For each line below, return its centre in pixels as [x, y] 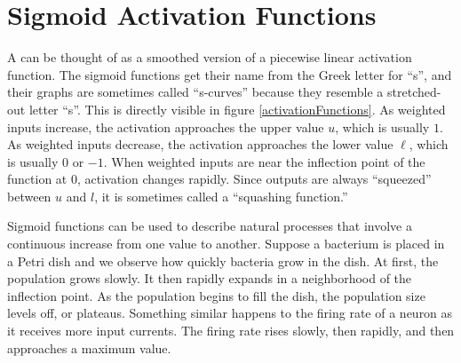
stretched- [414, 92]
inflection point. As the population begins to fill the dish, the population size [216, 295]
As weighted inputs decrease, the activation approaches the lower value [200, 144]
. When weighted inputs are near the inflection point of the [264, 161]
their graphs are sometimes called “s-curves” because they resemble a [195, 92]
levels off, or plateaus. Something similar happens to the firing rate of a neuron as [230, 313]
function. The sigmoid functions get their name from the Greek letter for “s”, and [230, 74]
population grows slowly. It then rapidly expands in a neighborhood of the [210, 278]
